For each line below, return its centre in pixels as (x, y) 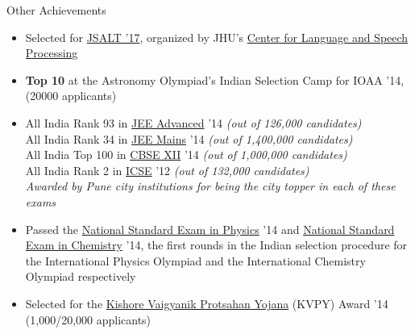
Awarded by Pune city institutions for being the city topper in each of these (210, 186)
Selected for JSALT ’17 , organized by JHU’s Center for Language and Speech (217, 37)
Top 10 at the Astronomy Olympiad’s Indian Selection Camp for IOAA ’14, (215, 79)
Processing (52, 53)
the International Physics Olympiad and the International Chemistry (195, 260)
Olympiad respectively (81, 276)
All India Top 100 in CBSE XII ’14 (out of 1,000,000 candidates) (186, 154)
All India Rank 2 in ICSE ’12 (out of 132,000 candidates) (167, 170)
